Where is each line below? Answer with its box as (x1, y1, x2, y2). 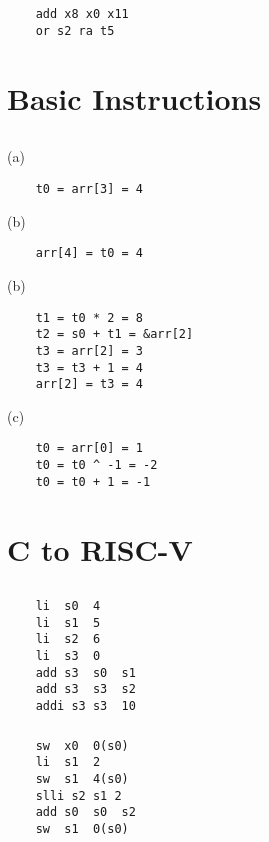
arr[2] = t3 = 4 (35, 377, 144, 392)
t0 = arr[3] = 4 (35, 182, 144, 197)
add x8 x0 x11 (35, 7, 129, 22)
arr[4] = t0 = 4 (35, 246, 144, 261)
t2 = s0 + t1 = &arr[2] (35, 327, 194, 342)
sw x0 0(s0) (35, 738, 129, 753)
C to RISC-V (7, 528, 193, 569)
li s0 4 (35, 599, 101, 614)
